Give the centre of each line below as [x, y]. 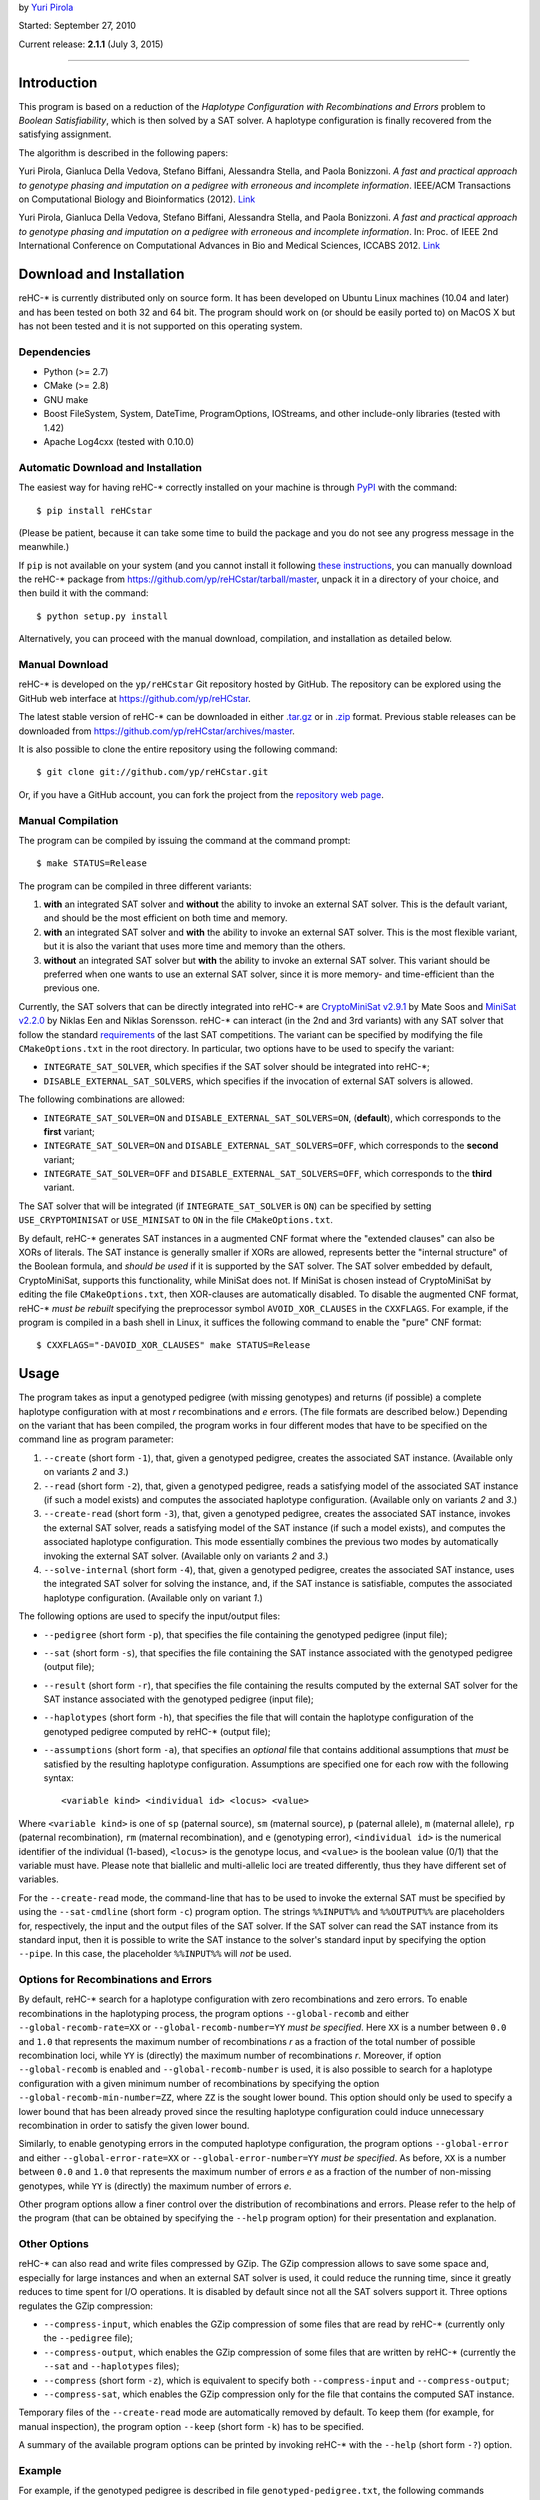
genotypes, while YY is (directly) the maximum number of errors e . [155, 2186]
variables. [38, 1879]
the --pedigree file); [88, 2338]
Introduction [58, 82]
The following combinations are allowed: [101, 1099]
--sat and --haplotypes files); [111, 2366]
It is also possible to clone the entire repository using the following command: [178, 749]
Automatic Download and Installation [110, 467]
